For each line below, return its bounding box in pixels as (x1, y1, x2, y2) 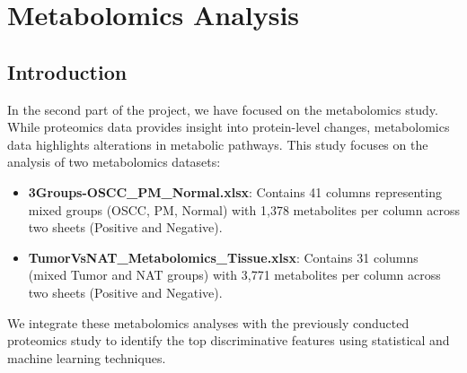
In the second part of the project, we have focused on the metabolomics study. (7, 100, 438, 118)
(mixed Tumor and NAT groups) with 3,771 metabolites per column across (28, 265, 441, 284)
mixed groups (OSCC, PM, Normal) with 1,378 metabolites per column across (28, 200, 460, 219)
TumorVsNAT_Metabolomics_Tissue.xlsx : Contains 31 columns (28, 247, 419, 266)
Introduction (7, 57, 128, 85)
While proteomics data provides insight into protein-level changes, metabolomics (7, 117, 450, 136)
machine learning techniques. (7, 348, 166, 367)
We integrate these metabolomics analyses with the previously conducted (7, 313, 410, 332)
